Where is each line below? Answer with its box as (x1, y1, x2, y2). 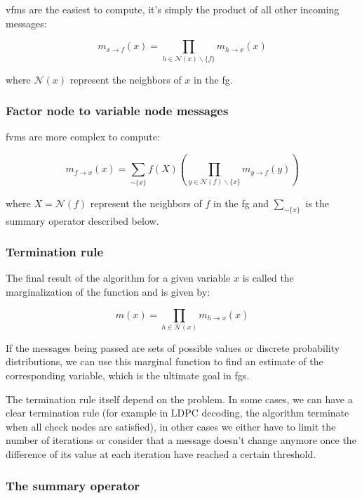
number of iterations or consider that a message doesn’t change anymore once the (6, 433, 356, 447)
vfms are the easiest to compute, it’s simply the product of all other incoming (6, 2, 340, 16)
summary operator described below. (6, 213, 159, 228)
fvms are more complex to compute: (6, 129, 160, 144)
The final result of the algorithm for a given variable (6, 270, 231, 285)
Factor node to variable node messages (6, 102, 229, 119)
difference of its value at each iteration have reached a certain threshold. (6, 447, 316, 461)
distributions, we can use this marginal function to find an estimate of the (6, 354, 323, 369)
